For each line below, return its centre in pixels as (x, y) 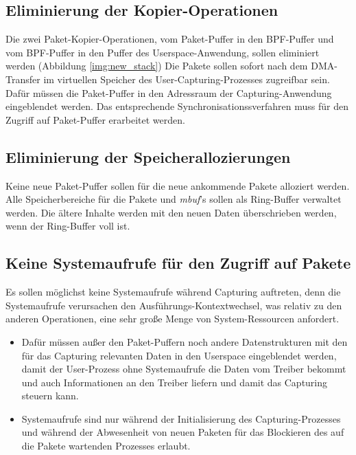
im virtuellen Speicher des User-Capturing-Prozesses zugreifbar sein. (187, 79)
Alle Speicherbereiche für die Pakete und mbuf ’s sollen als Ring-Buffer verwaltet (174, 199)
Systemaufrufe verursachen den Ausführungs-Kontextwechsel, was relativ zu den (174, 305)
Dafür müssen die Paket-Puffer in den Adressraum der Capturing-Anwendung (169, 92)
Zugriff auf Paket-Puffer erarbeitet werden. (95, 119)
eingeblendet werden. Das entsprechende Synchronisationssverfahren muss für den (177, 106)
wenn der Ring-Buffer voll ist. (68, 226)
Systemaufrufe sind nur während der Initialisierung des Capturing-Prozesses (181, 418)
